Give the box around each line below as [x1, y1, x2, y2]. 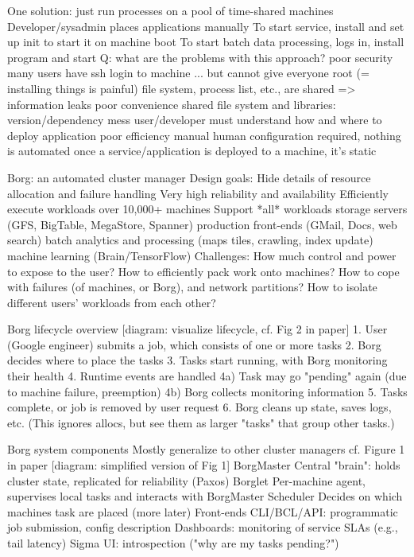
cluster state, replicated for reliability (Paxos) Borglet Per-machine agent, [7, 472, 366, 489]
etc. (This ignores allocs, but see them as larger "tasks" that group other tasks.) [7, 414, 395, 430]
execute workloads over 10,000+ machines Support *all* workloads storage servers [7, 201, 408, 217]
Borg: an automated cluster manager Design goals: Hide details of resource [7, 169, 371, 185]
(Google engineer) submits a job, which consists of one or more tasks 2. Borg [7, 336, 381, 353]
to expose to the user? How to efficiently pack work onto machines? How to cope [7, 263, 400, 279]
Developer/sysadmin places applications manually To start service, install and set [7, 18, 404, 34]
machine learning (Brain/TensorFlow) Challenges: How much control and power [7, 247, 397, 263]
